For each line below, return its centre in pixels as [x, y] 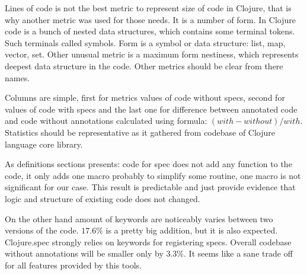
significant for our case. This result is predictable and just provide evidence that [150, 187]
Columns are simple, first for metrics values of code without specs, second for [145, 97]
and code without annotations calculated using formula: [106, 121]
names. [17, 77]
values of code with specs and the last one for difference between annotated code [151, 109]
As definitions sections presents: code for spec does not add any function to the [148, 164]
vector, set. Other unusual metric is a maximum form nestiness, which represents [152, 54]
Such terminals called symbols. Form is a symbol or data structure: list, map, [145, 42]
